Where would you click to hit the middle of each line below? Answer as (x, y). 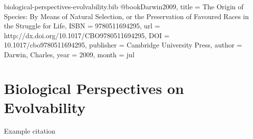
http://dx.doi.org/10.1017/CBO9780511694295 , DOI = (87, 35)
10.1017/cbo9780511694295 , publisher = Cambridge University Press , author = (123, 45)
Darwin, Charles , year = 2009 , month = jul (69, 54)
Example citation (30, 130)
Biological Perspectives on (94, 88)
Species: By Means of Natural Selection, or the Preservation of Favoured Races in (126, 16)
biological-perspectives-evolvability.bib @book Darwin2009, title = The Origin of (124, 6)
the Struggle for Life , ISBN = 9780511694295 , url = (82, 26)
